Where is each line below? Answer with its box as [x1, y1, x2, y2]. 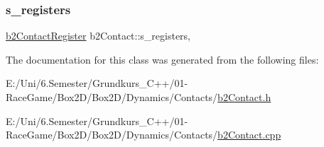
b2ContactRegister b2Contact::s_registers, [6, 28, 191, 43]
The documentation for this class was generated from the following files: [6, 52, 319, 66]
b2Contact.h [217, 90, 271, 104]
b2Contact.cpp [217, 127, 281, 142]
